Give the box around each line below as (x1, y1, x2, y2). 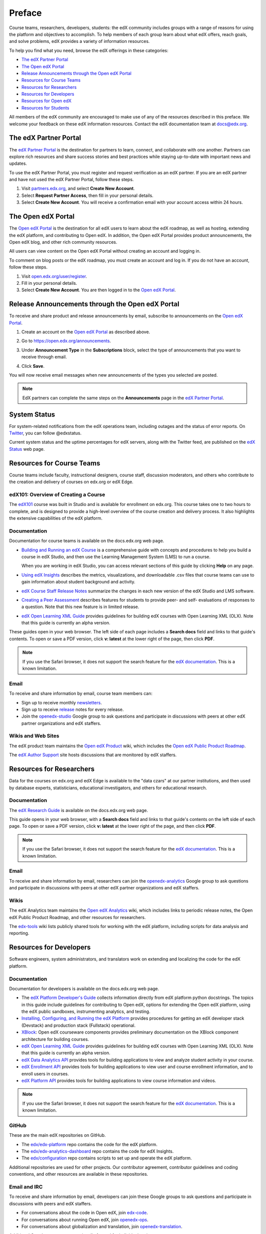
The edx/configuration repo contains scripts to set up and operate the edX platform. (21, 1155, 192, 1161)
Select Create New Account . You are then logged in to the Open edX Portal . (21, 287, 176, 293)
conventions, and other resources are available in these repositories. (9, 1171, 148, 1177)
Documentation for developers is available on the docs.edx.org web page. (9, 985, 160, 992)
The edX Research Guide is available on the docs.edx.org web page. (9, 807, 148, 813)
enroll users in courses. (21, 1071, 69, 1077)
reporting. (9, 930, 30, 936)
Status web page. (9, 446, 45, 452)
